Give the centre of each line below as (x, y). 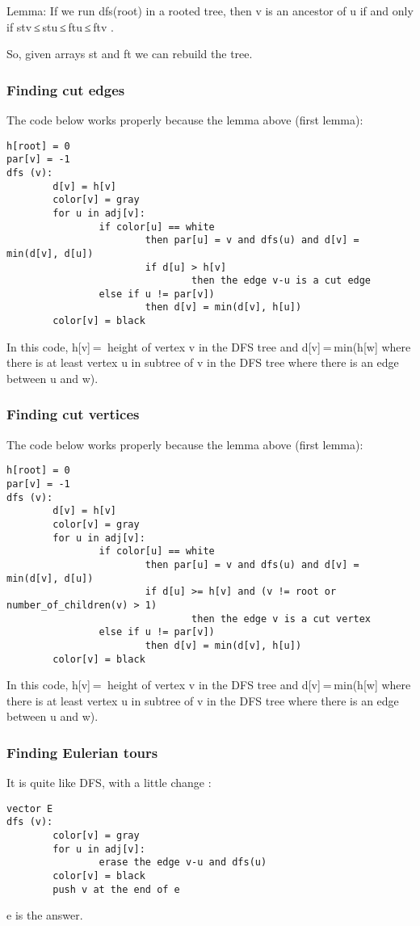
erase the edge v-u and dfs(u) (183, 863)
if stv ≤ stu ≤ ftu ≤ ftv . (60, 26)
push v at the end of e (116, 889)
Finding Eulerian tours (82, 752)
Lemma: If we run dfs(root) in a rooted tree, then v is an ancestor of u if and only (210, 11)
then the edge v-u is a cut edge (281, 281)
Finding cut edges (66, 89)
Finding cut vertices (73, 414)
